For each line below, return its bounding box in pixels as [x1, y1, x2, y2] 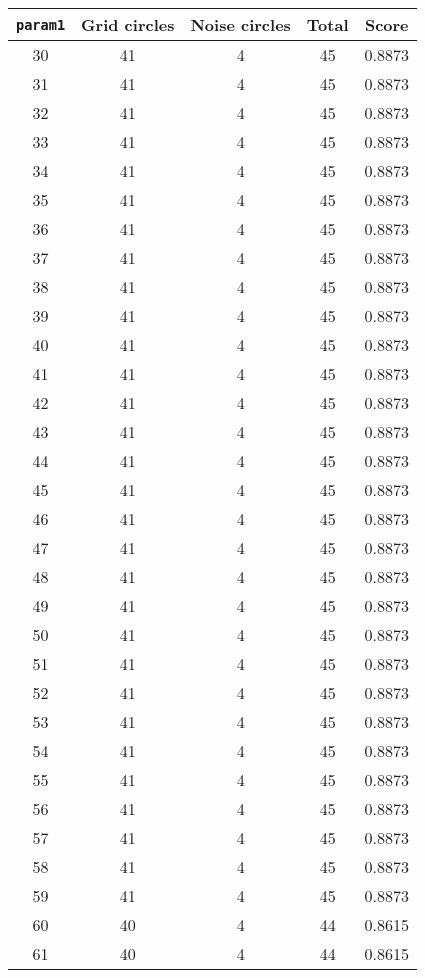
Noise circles [190, 13, 291, 36]
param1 [16, 16, 66, 33]
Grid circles [81, 13, 175, 36]
